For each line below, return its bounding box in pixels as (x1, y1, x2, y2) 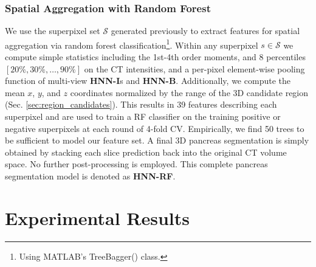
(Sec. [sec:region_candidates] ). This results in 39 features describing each (5, 98, 277, 111)
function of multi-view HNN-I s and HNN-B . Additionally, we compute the (5, 74, 290, 87)
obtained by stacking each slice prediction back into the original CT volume (5, 145, 287, 158)
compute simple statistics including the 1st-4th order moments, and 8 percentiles (5, 50, 306, 63)
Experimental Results (5, 205, 190, 230)
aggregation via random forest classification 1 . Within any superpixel (5, 36, 258, 51)
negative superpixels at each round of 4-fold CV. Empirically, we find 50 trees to (5, 122, 304, 134)
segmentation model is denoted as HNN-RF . (5, 170, 176, 182)
